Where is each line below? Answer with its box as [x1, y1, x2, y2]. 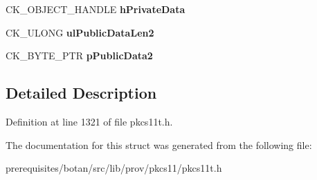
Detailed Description [6, 82, 157, 103]
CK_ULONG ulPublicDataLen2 [6, 25, 154, 39]
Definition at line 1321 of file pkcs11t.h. [6, 114, 173, 128]
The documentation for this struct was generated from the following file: [6, 137, 312, 152]
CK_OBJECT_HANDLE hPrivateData [6, 2, 185, 16]
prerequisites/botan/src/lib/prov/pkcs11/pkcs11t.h [6, 161, 222, 175]
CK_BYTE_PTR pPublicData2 [6, 48, 153, 63]
